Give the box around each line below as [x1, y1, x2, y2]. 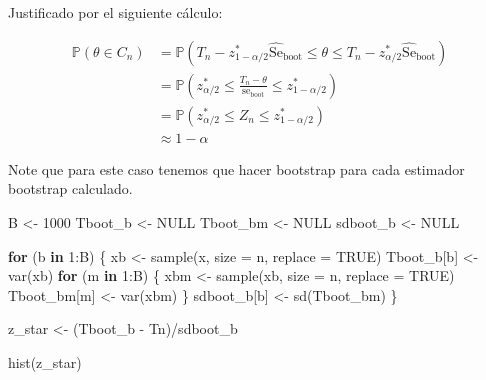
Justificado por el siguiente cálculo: [8, 2, 223, 22]
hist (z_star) [8, 351, 82, 372]
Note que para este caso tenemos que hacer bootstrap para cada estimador [8, 158, 465, 179]
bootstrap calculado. [8, 178, 133, 199]
